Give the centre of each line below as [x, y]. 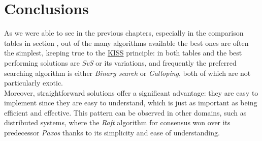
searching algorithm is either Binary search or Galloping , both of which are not [127, 73]
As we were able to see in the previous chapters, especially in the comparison [124, 33]
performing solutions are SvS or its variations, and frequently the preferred [120, 62]
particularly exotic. [34, 83]
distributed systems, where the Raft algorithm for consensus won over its [117, 122]
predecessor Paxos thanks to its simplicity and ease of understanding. [112, 133]
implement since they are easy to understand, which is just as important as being [131, 103]
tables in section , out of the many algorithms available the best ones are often [126, 43]
